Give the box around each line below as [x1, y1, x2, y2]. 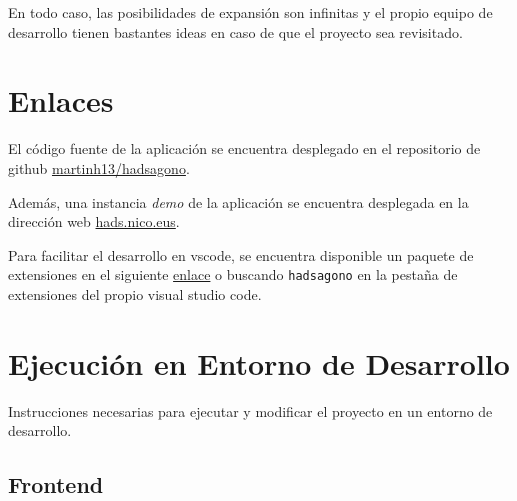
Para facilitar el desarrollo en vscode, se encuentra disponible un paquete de [8, 244, 474, 265]
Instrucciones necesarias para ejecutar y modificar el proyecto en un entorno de [8, 400, 493, 421]
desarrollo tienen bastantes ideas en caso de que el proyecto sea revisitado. [8, 21, 463, 42]
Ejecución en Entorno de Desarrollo [8, 342, 510, 383]
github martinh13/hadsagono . [8, 157, 190, 178]
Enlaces [8, 80, 114, 121]
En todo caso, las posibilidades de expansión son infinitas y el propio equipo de [8, 2, 493, 22]
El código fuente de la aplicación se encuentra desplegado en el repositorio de [8, 138, 481, 159]
